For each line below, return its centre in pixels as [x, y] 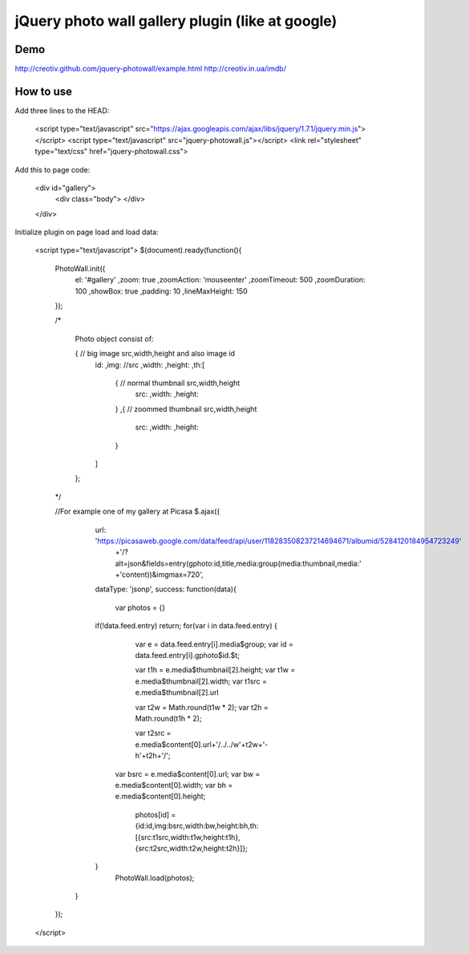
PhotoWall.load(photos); [155, 878]
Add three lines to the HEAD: [62, 110]
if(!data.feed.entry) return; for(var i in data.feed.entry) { [186, 626]
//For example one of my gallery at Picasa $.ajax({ [137, 512]
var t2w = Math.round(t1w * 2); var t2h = [202, 707]
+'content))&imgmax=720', [159, 574]
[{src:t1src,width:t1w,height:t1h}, [188, 837]
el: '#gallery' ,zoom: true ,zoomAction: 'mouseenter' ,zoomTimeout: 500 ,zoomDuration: [220, 280]
